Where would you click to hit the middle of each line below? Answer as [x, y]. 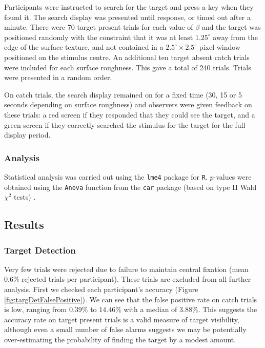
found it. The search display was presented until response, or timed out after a [127, 17]
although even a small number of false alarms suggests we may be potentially [125, 329]
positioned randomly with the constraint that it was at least [99, 37]
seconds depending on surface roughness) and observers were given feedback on [128, 104]
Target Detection [40, 250]
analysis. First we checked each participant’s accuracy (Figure [101, 289]
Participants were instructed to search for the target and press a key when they [129, 7]
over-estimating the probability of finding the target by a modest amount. [120, 339]
